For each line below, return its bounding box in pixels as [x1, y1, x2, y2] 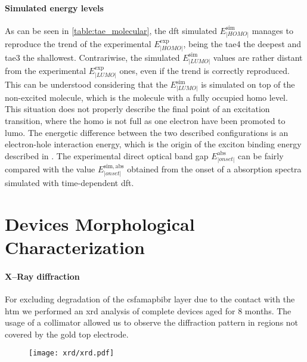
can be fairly [237, 149, 284, 162]
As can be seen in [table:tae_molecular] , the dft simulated [5, 24, 218, 36]
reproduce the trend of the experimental [5, 37, 151, 49]
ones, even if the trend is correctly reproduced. [119, 64, 290, 76]
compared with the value [5, 162, 95, 175]
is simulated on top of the [201, 78, 295, 91]
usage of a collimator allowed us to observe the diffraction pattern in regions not [5, 316, 299, 329]
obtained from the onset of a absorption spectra [127, 162, 302, 175]
